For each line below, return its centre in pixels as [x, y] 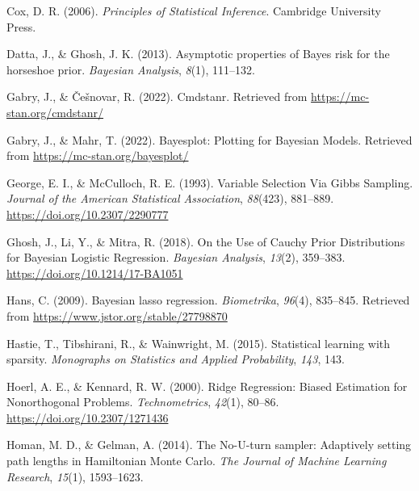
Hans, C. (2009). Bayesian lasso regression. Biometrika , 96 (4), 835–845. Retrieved [208, 300]
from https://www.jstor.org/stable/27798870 [117, 315]
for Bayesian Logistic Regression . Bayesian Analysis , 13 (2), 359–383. [176, 257]
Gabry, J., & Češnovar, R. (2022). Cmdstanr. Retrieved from [157, 97]
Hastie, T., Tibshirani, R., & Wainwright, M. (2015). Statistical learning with [199, 343]
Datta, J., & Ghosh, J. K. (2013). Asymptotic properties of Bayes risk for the [198, 54]
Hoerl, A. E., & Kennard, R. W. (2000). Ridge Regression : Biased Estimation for [207, 386]
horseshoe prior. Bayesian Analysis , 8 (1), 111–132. [131, 69]
